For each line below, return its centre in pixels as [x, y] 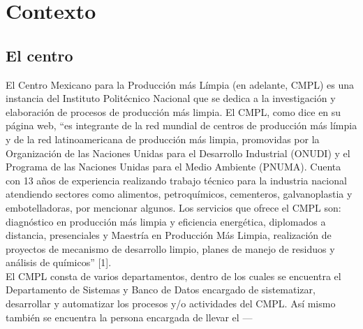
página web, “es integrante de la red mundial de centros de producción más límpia [181, 125]
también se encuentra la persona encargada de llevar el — [129, 317]
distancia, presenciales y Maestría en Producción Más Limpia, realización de [169, 235]
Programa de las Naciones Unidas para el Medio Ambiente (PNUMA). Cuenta [173, 167]
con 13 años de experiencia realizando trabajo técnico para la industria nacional [176, 180]
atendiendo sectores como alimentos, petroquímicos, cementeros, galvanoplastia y [179, 194]
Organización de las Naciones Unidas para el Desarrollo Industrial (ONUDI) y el [178, 153]
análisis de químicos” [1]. [59, 262]
